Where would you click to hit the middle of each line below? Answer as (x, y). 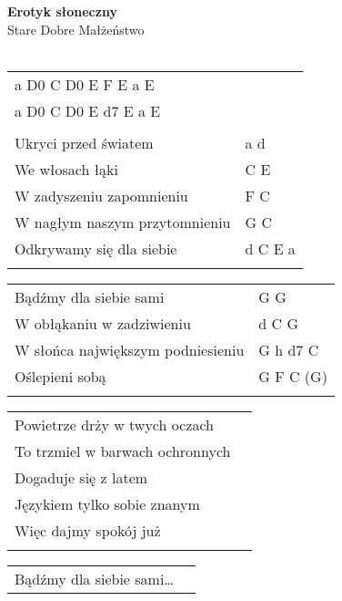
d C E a (270, 248)
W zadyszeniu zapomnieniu (101, 195)
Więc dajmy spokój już (88, 530)
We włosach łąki (66, 169)
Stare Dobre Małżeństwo (76, 29)
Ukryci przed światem (84, 142)
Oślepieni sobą (60, 376)
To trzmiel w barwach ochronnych (123, 451)
